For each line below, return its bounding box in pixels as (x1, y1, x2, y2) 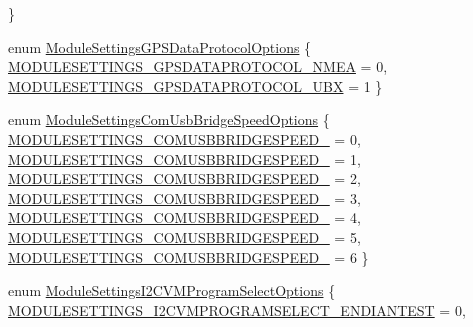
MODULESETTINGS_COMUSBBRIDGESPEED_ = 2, (8, 168, 361, 189)
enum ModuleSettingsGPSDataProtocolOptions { (8, 36, 312, 57)
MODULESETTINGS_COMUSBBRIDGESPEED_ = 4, (8, 207, 361, 228)
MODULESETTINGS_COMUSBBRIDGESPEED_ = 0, (8, 128, 361, 149)
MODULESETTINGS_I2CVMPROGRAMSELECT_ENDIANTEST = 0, (8, 299, 466, 320)
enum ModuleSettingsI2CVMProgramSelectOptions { (8, 280, 336, 301)
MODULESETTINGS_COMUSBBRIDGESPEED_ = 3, (8, 187, 361, 208)
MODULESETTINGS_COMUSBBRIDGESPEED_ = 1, (8, 148, 361, 169)
